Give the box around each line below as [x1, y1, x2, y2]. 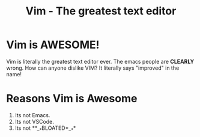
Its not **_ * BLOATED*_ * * [14, 124, 76, 133]
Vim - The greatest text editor [25, 4, 177, 18]
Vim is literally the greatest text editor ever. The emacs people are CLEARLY [6, 58, 194, 65]
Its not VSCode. [14, 118, 54, 125]
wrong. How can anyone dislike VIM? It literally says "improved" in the [6, 64, 180, 72]
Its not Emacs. [14, 111, 50, 118]
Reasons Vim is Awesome [6, 92, 138, 106]
